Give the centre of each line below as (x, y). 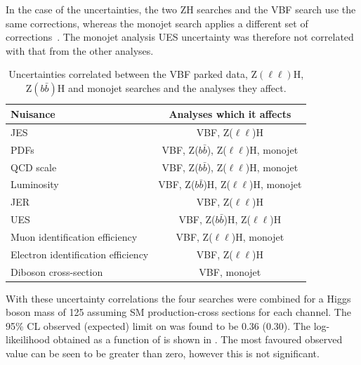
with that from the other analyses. (80, 50)
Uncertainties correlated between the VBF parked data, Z (133, 74)
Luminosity (35, 184)
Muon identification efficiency (74, 236)
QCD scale (34, 167)
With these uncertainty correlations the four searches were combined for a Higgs (178, 298)
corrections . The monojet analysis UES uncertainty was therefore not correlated (180, 37)
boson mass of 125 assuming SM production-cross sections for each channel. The (178, 312)
